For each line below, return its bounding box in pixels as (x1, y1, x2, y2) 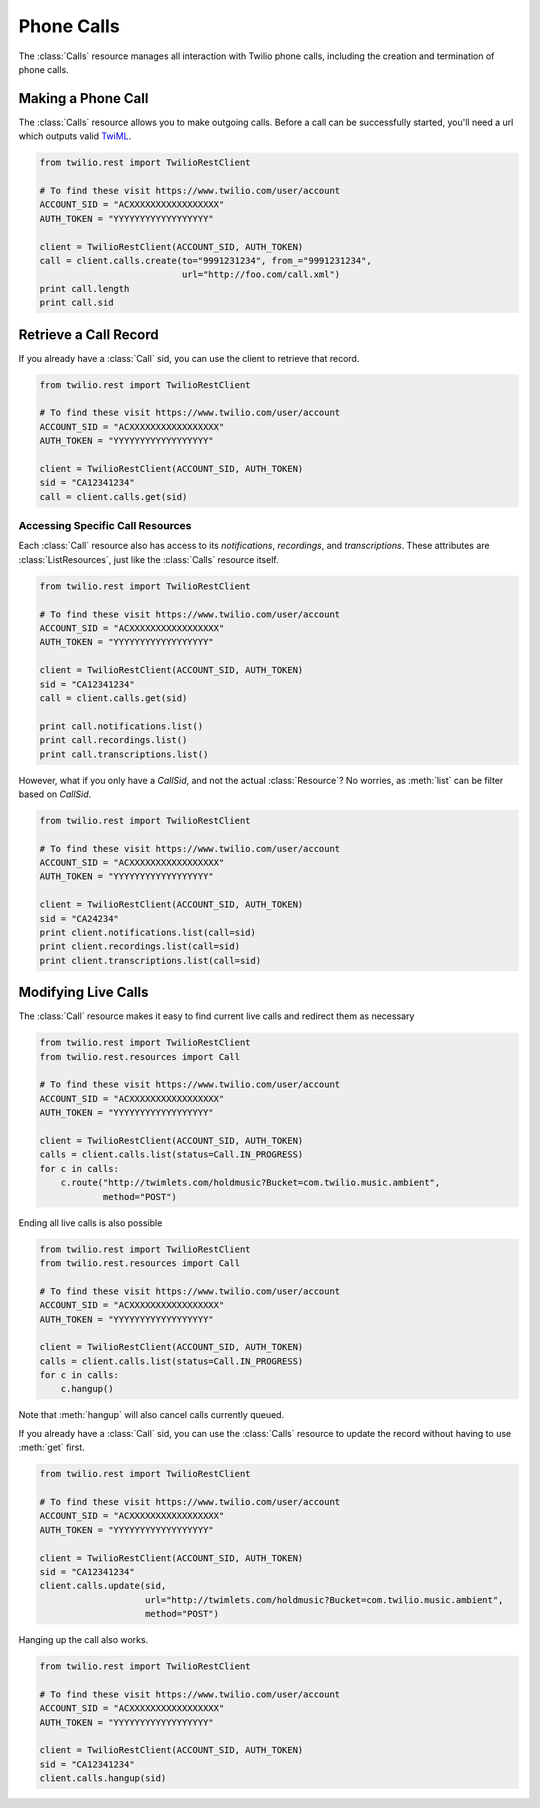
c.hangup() (60, 1383, 114, 1395)
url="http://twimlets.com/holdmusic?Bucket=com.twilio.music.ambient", (145, 1594, 504, 1605)
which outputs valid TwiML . (18, 130, 132, 142)
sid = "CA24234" (39, 913, 120, 924)
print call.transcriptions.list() (39, 748, 209, 760)
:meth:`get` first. (18, 1441, 85, 1454)
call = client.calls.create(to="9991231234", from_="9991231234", (39, 255, 372, 266)
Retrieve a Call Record (18, 326, 159, 343)
